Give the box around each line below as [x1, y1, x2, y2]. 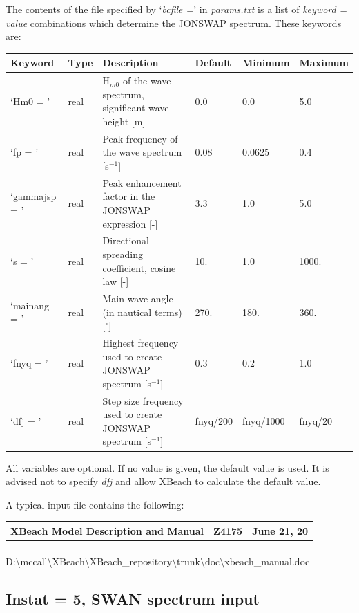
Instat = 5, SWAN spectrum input [6, 588, 260, 610]
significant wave [102, 100, 169, 115]
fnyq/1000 [242, 414, 285, 428]
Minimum [242, 55, 290, 70]
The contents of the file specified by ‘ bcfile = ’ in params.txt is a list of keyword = [6, 2, 347, 16]
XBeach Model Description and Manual [10, 523, 204, 538]
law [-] [102, 274, 129, 289]
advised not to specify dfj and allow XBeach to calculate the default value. [6, 474, 321, 488]
